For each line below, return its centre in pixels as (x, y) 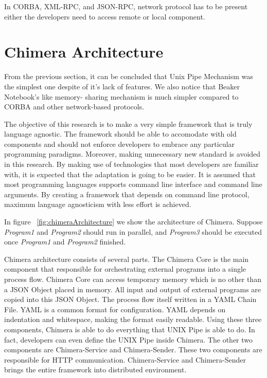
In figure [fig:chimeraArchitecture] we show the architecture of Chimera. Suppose (133, 222)
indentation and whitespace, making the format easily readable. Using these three (133, 319)
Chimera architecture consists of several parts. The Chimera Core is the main (127, 259)
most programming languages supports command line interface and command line (133, 184)
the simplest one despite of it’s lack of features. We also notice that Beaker (122, 86)
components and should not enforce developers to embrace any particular (120, 144)
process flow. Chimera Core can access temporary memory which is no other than (133, 279)
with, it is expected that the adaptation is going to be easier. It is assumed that (130, 174)
